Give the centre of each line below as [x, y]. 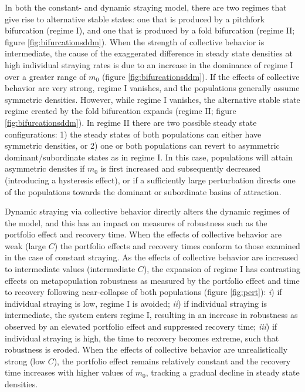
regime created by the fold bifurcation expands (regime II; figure [121, 111]
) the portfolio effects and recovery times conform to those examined [177, 245]
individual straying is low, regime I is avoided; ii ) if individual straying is [136, 303]
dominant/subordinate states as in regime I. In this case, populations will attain [149, 157]
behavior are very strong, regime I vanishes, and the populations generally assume [152, 88]
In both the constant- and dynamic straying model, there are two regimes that [146, 7]
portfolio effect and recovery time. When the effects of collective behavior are [143, 234]
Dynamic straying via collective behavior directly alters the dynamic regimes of [147, 211]
